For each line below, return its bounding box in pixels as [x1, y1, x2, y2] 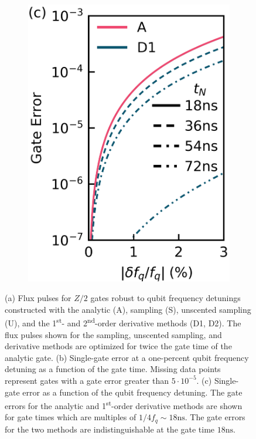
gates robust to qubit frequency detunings [90, 292, 241, 304]
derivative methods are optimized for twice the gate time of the [5, 340, 232, 352]
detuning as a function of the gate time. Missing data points [5, 363, 221, 375]
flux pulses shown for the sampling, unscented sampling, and [5, 328, 222, 340]
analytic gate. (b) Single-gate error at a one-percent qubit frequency [5, 351, 249, 363]
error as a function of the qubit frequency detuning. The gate [22, 386, 243, 398]
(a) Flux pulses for [5, 292, 71, 304]
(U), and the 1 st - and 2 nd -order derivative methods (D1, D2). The [5, 315, 241, 329]
